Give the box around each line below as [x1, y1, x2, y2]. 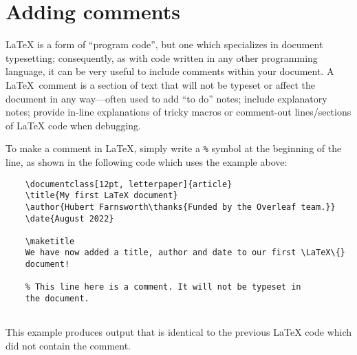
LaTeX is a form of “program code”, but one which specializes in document [6, 37, 323, 52]
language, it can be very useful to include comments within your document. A [6, 64, 334, 78]
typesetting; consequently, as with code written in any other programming [6, 50, 318, 65]
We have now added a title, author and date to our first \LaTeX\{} [25, 248, 345, 258]
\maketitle [25, 236, 75, 246]
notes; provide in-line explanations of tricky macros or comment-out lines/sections [6, 105, 351, 119]
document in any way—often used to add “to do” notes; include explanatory [6, 91, 327, 105]
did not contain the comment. [6, 338, 131, 352]
